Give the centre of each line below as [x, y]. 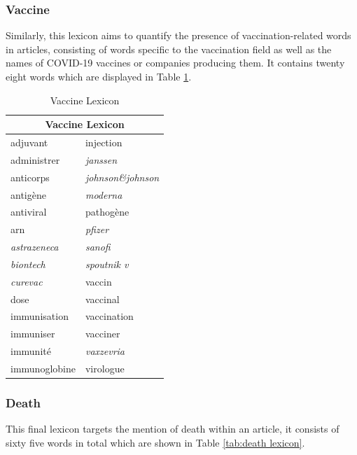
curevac [27, 281]
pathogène [107, 212]
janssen [101, 159]
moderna [104, 194]
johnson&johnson [122, 177]
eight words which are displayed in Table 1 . [99, 76]
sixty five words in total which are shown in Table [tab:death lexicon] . [155, 442]
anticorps [30, 177]
